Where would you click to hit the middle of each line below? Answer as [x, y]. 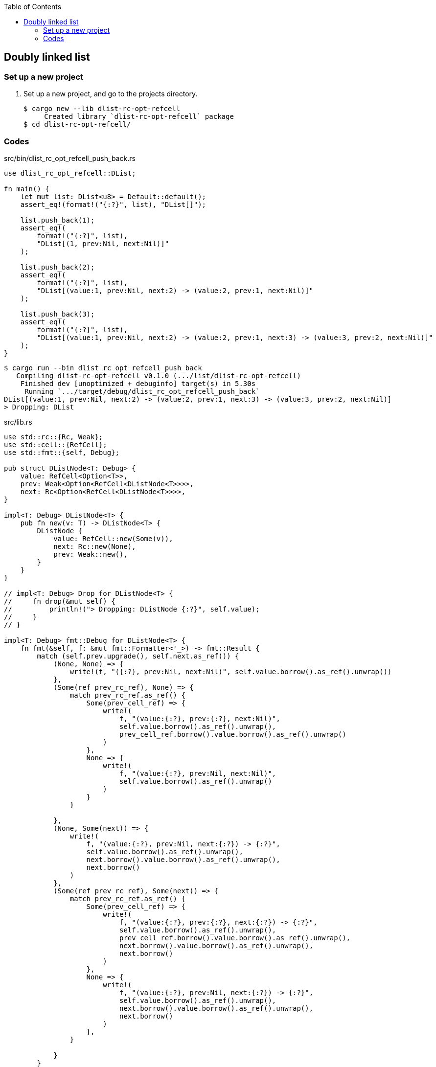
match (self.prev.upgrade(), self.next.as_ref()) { [138, 656]
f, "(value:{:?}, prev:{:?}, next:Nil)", [200, 718]
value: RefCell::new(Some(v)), [113, 538]
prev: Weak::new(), [91, 554]
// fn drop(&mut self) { [60, 601]
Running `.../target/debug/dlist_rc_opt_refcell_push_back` [142, 391]
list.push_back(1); [57, 220]
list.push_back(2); [57, 267]
